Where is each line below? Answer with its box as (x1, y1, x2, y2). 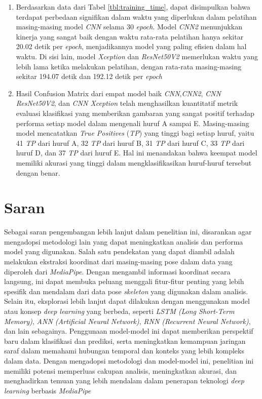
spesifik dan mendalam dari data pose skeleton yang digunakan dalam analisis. (4, 286, 248, 296)
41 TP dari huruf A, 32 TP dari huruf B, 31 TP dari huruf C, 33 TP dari (16, 137, 245, 148)
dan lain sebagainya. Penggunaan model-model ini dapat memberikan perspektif (4, 326, 253, 336)
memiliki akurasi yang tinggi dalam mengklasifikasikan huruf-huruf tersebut (16, 157, 252, 168)
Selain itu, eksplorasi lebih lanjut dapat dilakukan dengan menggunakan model (4, 296, 250, 306)
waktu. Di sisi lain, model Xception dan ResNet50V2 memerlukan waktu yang (16, 51, 258, 61)
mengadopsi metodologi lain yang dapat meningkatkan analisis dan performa (4, 236, 243, 247)
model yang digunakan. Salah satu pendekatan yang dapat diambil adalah (4, 246, 235, 257)
